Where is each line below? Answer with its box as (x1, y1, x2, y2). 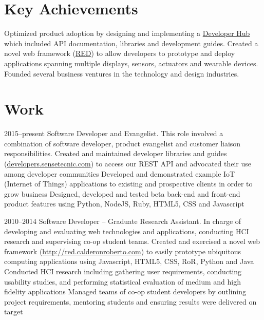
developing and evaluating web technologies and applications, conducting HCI (4, 225, 249, 236)
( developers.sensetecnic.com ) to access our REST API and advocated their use (4, 158, 252, 168)
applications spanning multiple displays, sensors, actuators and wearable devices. (4, 58, 258, 68)
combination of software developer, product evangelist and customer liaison (4, 138, 241, 148)
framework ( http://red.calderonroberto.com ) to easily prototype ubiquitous (4, 246, 241, 256)
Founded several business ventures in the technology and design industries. (4, 68, 239, 79)
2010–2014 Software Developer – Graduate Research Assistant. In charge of (4, 215, 241, 226)
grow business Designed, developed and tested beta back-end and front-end (4, 188, 240, 199)
